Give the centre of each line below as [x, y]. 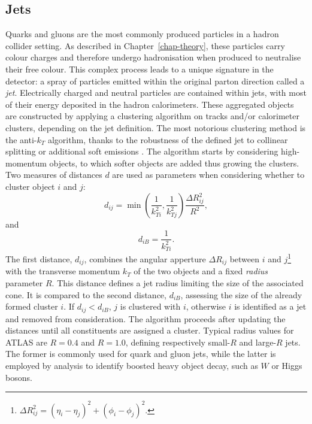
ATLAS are [26, 342]
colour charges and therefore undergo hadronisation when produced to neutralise [153, 57]
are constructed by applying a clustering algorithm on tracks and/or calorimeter [152, 116]
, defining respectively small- [178, 342]
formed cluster [32, 306]
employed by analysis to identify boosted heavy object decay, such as [132, 365]
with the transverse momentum [63, 271]
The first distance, [39, 258]
